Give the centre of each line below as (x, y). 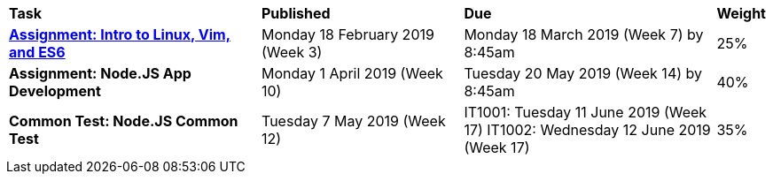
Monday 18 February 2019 (348, 34)
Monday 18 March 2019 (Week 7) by (584, 34)
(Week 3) (292, 52)
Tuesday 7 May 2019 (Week (354, 121)
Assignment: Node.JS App (100, 73)
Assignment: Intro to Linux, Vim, (120, 34)
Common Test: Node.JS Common (124, 121)
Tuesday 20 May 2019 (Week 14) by (583, 73)
